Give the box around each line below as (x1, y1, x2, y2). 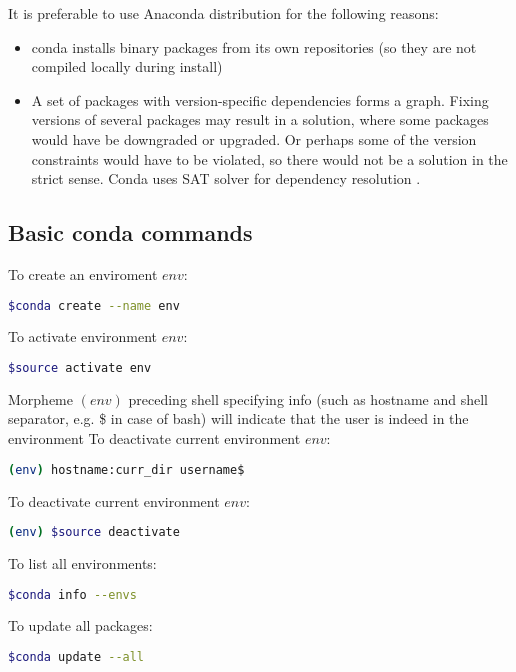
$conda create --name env (8, 298, 180, 313)
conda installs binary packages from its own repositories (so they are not (31, 36, 477, 57)
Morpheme (8, 388, 73, 409)
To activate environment (8, 326, 157, 347)
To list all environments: (8, 553, 157, 574)
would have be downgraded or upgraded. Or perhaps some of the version (31, 128, 477, 149)
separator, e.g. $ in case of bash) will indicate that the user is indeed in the (8, 408, 469, 429)
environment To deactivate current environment (8, 428, 301, 449)
